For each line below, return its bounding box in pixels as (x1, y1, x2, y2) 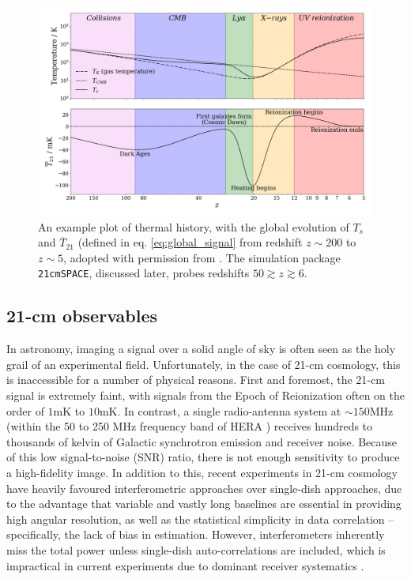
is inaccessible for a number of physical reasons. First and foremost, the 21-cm (6, 371, 385, 388)
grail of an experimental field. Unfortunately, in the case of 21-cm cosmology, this (6, 355, 401, 372)
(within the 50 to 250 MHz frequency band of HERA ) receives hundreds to (6, 418, 373, 434)
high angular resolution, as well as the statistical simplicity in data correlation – (6, 510, 394, 527)
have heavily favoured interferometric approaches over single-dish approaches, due (6, 479, 402, 496)
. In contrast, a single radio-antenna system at (117, 402, 341, 419)
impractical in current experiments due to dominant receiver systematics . (6, 557, 364, 573)
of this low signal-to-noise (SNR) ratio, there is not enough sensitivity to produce (6, 449, 400, 465)
